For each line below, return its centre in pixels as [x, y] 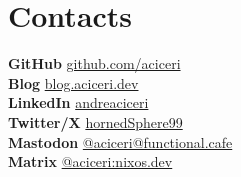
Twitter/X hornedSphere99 [95, 121]
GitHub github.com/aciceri [94, 63]
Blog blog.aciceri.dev [73, 82]
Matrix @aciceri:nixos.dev [90, 161]
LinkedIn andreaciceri [78, 102]
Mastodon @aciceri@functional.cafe [120, 141]
